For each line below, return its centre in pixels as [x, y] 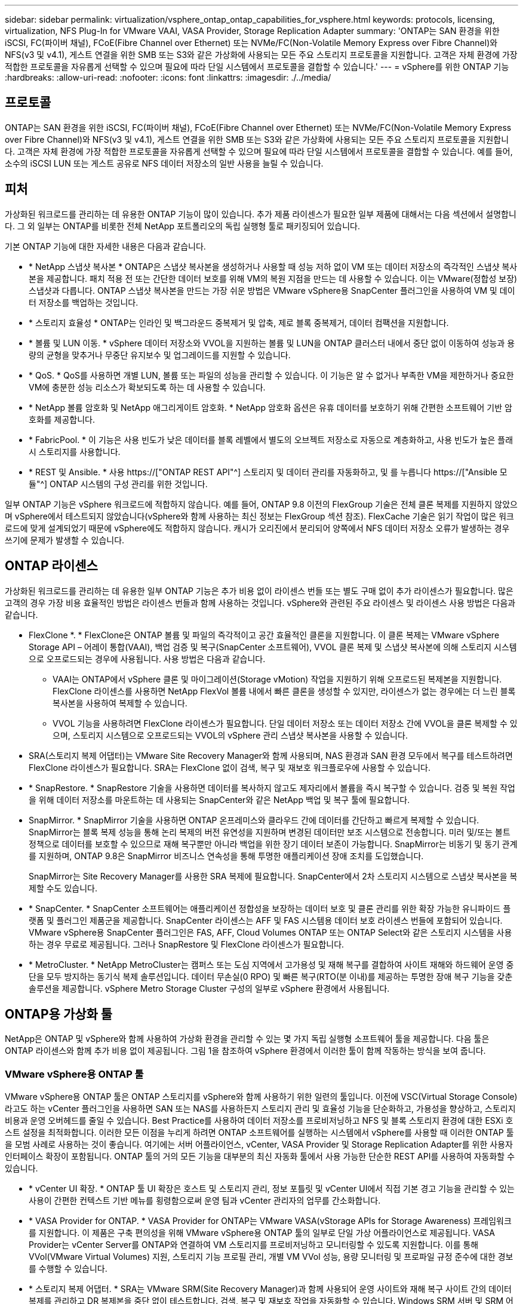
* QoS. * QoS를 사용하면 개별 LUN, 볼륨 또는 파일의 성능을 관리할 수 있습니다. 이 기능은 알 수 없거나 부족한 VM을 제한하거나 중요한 [271, 375]
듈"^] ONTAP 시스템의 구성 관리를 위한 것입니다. [118, 484]
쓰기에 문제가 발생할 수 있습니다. [65, 540]
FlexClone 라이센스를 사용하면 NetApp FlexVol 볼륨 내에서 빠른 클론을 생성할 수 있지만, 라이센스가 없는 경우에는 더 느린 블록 [284, 691]
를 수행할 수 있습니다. [68, 1269]
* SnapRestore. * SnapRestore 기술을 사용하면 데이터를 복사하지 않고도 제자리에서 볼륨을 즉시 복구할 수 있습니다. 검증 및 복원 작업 [272, 788]
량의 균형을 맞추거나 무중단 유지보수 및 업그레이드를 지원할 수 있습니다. [160, 355]
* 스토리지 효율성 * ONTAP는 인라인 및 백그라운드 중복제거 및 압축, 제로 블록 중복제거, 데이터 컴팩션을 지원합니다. [239, 322]
